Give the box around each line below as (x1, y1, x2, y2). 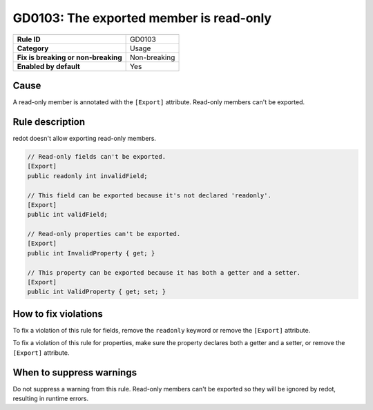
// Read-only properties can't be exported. (27, 230, 181, 238)
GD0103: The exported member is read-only (12, 10, 272, 26)
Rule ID (17, 35, 41, 44)
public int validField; (27, 211, 108, 219)
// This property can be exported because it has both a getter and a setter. (27, 269, 300, 276)
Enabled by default (17, 61, 81, 71)
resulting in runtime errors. (12, 394, 89, 402)
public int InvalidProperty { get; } (27, 249, 155, 257)
